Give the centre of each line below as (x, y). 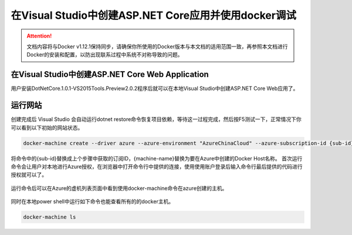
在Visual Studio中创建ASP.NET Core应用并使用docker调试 (153, 15)
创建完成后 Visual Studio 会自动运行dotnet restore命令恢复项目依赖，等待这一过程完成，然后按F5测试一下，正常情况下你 (156, 119)
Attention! (39, 36)
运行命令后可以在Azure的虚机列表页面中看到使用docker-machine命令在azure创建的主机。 (119, 188)
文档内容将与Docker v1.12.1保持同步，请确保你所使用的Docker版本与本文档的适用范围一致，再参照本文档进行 (157, 46)
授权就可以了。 (29, 175)
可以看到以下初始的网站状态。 (47, 127)
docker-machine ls (50, 217)
